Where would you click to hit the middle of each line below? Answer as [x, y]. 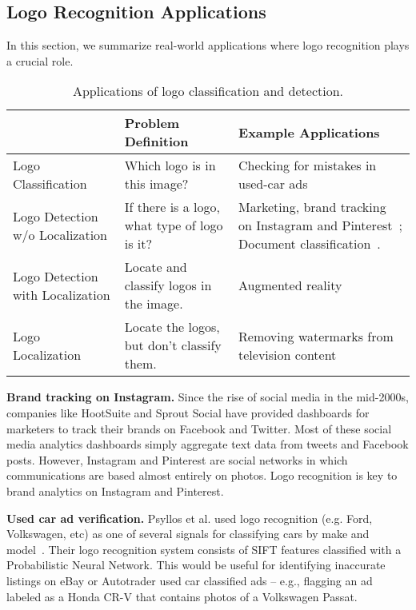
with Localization [62, 294]
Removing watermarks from [316, 336]
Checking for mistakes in [308, 165]
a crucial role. [40, 60]
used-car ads [273, 184]
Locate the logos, [172, 327]
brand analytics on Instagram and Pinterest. [115, 490]
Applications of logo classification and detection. [208, 91]
